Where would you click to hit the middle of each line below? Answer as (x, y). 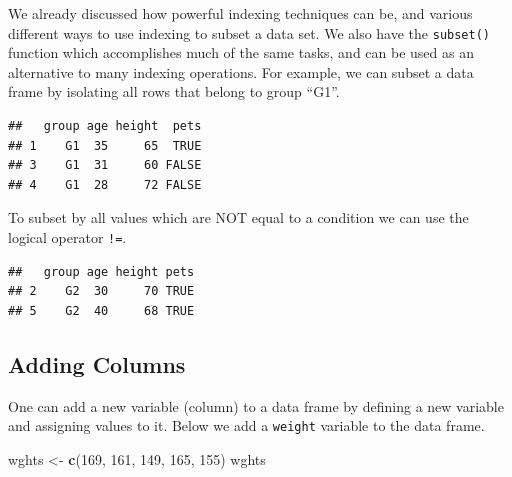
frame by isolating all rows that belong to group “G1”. (174, 91)
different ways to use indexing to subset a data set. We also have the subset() (249, 32)
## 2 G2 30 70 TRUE (101, 291)
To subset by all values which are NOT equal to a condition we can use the (238, 217)
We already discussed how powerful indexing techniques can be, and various (240, 13)
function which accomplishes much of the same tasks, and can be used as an (241, 52)
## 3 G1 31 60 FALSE (105, 165)
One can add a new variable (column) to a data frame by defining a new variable (256, 405)
